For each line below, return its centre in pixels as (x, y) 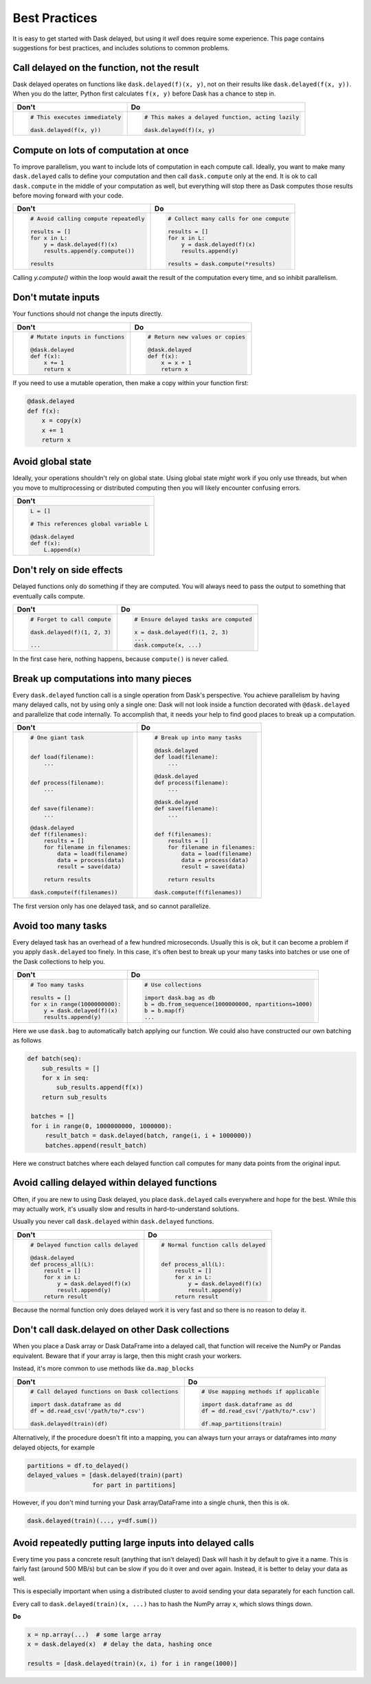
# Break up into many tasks (198, 737)
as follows (27, 1040)
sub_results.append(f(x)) (100, 1088)
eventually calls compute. (49, 596)
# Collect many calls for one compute (228, 219)
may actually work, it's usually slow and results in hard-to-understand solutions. (126, 1209)
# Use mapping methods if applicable (260, 1392)
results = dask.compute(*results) (222, 264)
